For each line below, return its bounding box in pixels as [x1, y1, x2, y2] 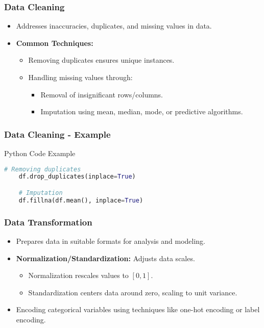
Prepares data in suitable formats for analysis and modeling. [16, 235, 206, 246]
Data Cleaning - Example [4, 128, 111, 140]
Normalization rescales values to [28, 270, 129, 281]
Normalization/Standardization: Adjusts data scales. [16, 253, 195, 263]
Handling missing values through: [28, 72, 133, 82]
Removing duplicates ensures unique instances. [28, 55, 175, 65]
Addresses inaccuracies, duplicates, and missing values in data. [16, 20, 212, 31]
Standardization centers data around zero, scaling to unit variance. [28, 287, 237, 297]
